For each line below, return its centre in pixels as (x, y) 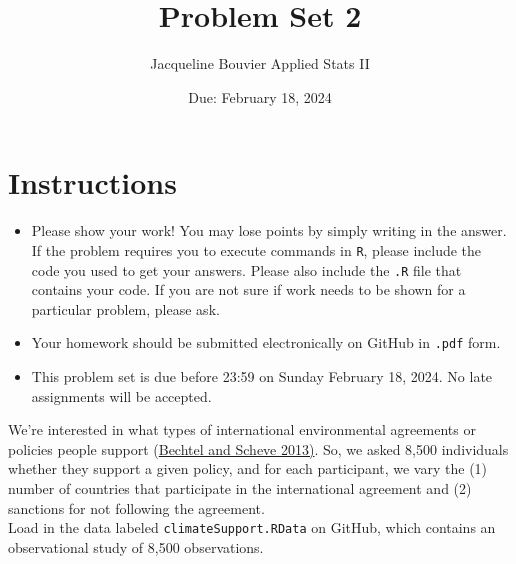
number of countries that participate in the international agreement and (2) (240, 487)
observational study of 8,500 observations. (136, 546)
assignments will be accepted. (121, 395)
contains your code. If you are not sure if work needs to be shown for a (248, 289)
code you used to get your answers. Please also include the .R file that (246, 269)
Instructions (92, 182)
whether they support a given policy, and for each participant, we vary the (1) (248, 468)
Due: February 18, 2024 (260, 96)
